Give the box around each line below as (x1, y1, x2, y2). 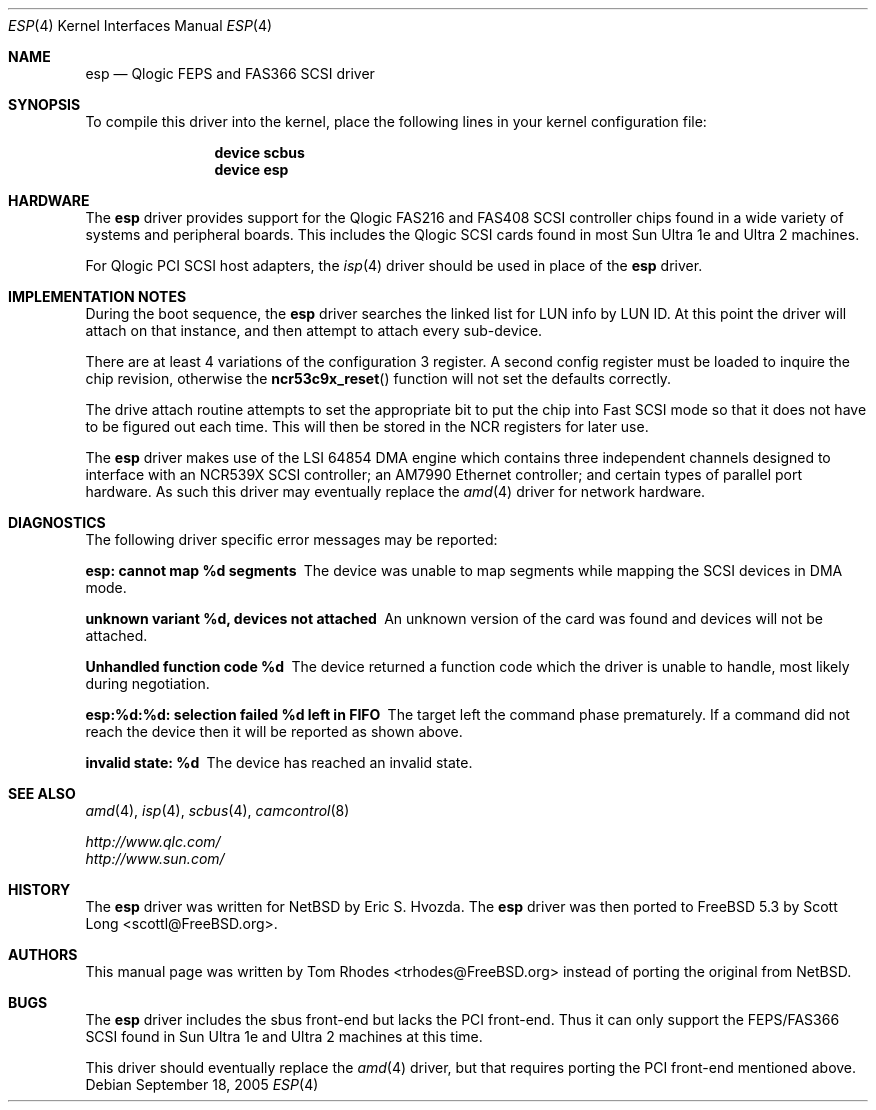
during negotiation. (85, 675, 210, 692)
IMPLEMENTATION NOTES (8, 288, 187, 305)
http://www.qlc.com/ (85, 833, 221, 850)
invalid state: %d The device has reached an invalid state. (85, 754, 473, 771)
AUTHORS (8, 946, 78, 963)
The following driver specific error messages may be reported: (85, 531, 498, 548)
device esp (214, 161, 289, 178)
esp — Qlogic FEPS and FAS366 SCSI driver (85, 65, 375, 82)
